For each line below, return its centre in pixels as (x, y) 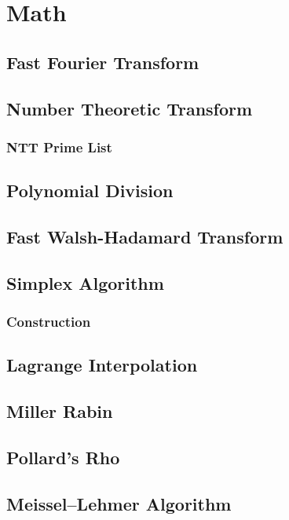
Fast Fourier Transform (103, 62)
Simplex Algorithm (85, 282)
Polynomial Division (90, 190)
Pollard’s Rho (63, 457)
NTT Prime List (59, 146)
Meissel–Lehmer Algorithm (119, 503)
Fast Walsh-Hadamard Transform (145, 236)
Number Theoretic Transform (130, 108)
